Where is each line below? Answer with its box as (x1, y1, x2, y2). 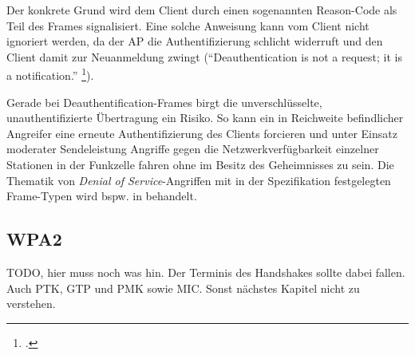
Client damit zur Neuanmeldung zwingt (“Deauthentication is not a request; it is (6, 48, 402, 65)
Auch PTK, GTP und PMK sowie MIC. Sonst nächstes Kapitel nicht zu (6, 279, 360, 296)
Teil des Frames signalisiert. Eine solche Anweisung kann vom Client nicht (6, 17, 370, 34)
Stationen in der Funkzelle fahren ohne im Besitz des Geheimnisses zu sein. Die (6, 156, 394, 172)
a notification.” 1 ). (6, 65, 94, 84)
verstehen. (6, 295, 56, 312)
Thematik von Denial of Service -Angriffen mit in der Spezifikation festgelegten (6, 172, 391, 188)
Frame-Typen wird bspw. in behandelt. (6, 187, 197, 204)
